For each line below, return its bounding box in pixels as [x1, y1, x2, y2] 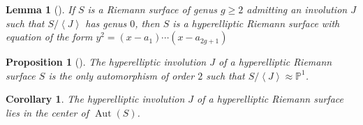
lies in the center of [6, 105, 89, 119]
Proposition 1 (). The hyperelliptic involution [6, 54, 207, 69]
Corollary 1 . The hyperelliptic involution [6, 91, 185, 106]
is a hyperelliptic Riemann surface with [172, 15, 340, 30]
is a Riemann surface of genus [87, 2, 217, 16]
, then [135, 15, 160, 30]
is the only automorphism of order [48, 68, 195, 82]
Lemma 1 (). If [6, 2, 75, 16]
